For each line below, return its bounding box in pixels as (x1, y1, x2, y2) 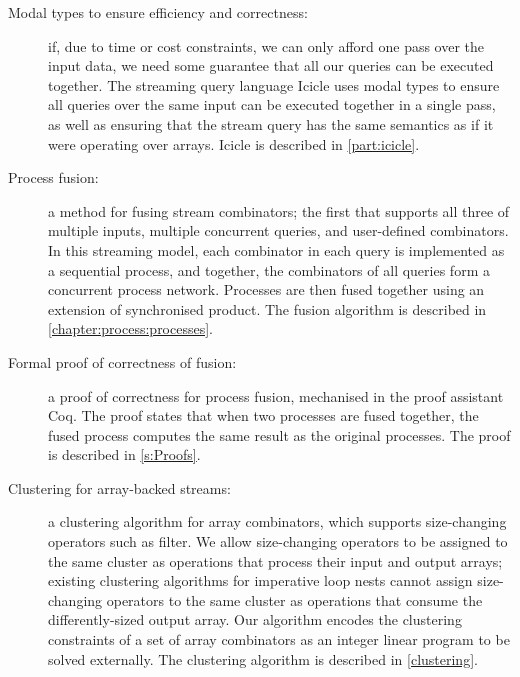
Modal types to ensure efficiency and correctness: (8, 2, 308, 22)
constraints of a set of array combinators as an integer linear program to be (48, 629, 510, 650)
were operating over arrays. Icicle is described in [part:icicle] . (48, 133, 420, 154)
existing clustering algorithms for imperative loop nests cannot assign (48, 570, 473, 591)
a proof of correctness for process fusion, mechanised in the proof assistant (48, 385, 504, 406)
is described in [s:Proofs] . (48, 444, 201, 465)
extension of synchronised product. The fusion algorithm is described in (48, 298, 487, 319)
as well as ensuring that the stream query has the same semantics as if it (48, 113, 494, 134)
